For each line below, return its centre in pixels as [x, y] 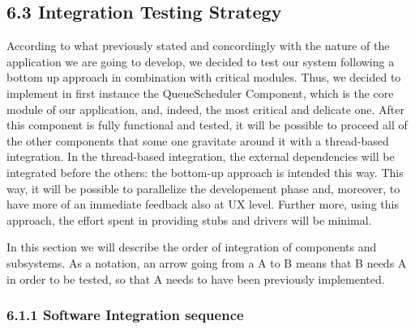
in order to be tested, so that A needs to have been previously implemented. [196, 278]
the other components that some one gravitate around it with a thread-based [198, 140]
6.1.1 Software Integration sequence [125, 315]
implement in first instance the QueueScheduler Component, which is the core [200, 93]
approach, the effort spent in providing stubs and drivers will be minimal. [189, 219]
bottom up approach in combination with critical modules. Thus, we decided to [204, 77]
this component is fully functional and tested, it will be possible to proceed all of [207, 125]
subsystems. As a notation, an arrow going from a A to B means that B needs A [207, 262]
